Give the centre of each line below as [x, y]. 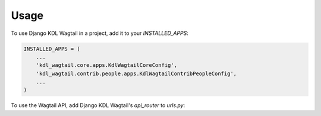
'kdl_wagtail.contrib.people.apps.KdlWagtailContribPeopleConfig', [136, 73]
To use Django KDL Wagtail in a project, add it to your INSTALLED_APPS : [100, 33]
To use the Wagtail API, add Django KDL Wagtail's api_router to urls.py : [98, 105]
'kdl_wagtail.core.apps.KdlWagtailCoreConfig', [107, 65]
